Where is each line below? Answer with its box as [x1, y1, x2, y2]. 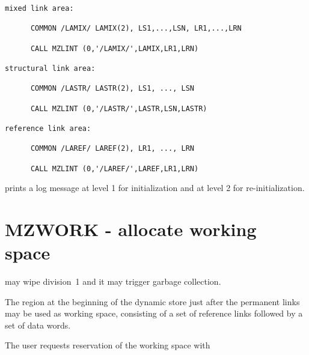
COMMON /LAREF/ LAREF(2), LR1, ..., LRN [30, 144, 194, 153]
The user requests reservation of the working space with [5, 339, 210, 351]
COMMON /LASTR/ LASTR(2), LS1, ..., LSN [30, 84, 194, 93]
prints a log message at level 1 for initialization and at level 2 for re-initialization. [5, 181, 305, 194]
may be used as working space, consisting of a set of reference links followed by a [5, 307, 303, 320]
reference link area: [5, 124, 91, 133]
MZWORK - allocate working [5, 216, 257, 241]
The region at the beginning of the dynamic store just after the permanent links [5, 295, 300, 308]
